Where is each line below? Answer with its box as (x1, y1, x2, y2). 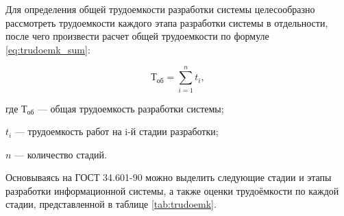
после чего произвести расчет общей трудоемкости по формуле (5, 29, 269, 43)
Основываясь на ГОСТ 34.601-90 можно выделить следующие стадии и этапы (5, 170, 332, 184)
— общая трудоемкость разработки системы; (37, 101, 224, 115)
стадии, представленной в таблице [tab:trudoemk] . (5, 197, 217, 211)
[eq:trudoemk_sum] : (5, 42, 90, 56)
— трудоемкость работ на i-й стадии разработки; (14, 124, 219, 139)
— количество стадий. (14, 147, 107, 161)
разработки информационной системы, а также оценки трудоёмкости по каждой (5, 183, 339, 197)
